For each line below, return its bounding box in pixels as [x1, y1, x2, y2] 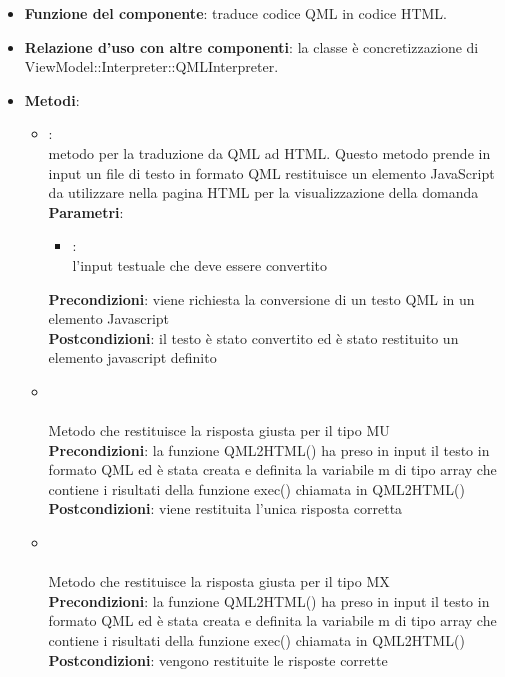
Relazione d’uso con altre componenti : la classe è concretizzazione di [24, 36, 479, 57]
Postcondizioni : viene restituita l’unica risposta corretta [48, 498, 403, 519]
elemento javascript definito [48, 347, 217, 368]
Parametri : [48, 201, 124, 222]
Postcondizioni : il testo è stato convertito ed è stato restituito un [48, 327, 459, 348]
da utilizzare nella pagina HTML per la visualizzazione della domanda [48, 182, 479, 203]
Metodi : [24, 89, 80, 110]
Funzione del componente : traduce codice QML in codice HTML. [24, 3, 447, 23]
